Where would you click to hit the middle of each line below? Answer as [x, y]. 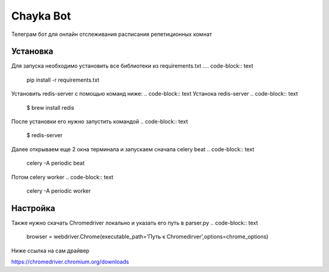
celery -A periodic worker [59, 191]
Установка [32, 52]
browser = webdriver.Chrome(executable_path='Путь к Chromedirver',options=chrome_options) [147, 237]
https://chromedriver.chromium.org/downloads [70, 262]
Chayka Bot [41, 16]
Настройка [33, 208]
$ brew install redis [50, 107]
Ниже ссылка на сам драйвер [50, 251]
